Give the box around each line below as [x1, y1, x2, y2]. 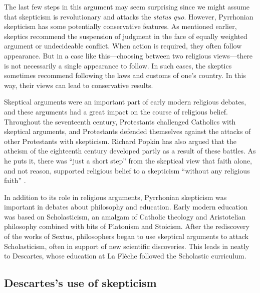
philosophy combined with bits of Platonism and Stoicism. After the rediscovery [4, 221, 249, 231]
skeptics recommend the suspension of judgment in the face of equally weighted [4, 30, 247, 41]
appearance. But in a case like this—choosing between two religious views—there [4, 50, 253, 60]
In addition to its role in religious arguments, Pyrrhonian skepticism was [4, 191, 227, 202]
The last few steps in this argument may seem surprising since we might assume [4, 1, 250, 11]
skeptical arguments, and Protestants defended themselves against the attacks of [4, 126, 251, 136]
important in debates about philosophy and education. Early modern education [4, 201, 248, 212]
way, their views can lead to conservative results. [4, 79, 153, 90]
